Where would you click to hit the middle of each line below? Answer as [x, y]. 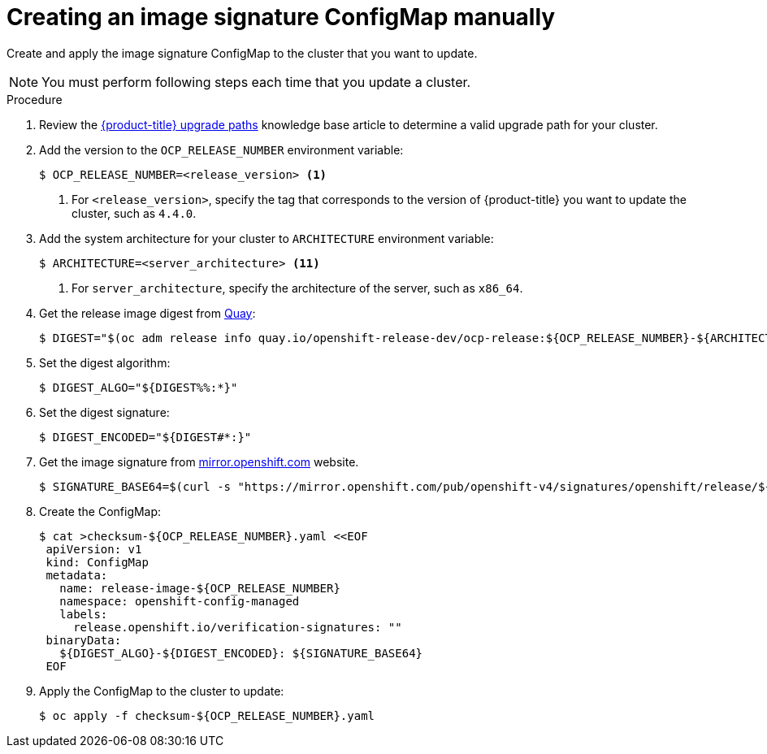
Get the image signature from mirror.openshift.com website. [199, 461]
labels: [84, 614]
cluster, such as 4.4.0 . [134, 213]
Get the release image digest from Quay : [147, 313]
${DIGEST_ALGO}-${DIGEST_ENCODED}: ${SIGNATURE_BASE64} [241, 653]
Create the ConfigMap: [100, 511]
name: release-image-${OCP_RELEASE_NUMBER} [200, 588]
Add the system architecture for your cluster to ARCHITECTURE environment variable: [266, 238]
